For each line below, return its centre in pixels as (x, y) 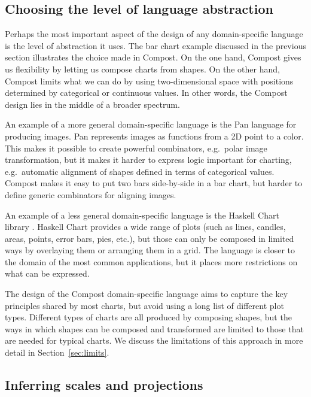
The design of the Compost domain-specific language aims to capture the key (147, 294)
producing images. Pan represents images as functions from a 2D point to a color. (154, 136)
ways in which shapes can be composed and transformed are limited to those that (154, 328)
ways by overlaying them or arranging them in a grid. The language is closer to (150, 250)
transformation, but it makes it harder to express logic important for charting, (148, 160)
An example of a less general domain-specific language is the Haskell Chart (142, 215)
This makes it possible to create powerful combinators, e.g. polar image (136, 148)
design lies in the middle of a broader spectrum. (92, 104)
